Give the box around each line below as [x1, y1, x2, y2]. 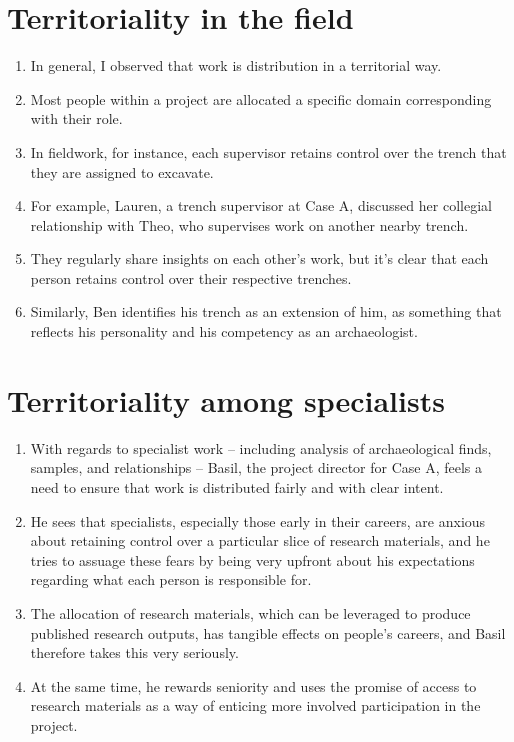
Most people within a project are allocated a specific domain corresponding [30, 88, 492, 109]
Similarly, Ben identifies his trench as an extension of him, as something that [30, 301, 502, 322]
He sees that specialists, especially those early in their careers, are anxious [30, 510, 486, 531]
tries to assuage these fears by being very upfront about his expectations [30, 549, 475, 570]
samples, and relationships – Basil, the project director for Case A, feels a [30, 457, 483, 478]
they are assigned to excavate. [30, 161, 214, 182]
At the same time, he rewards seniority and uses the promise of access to [30, 675, 477, 696]
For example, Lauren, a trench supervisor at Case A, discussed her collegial [30, 195, 492, 216]
